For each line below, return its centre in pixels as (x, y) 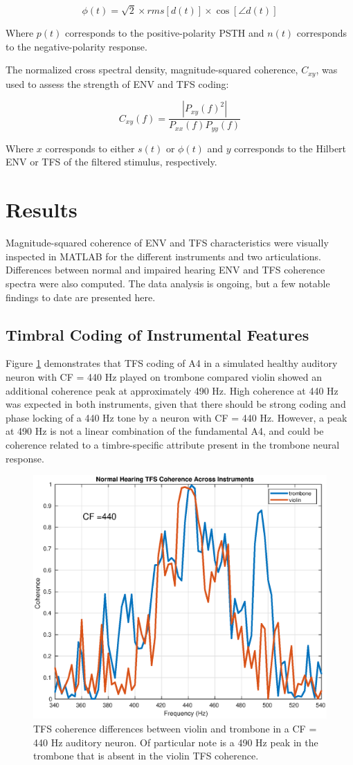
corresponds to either (90, 148)
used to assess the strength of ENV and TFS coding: (117, 83)
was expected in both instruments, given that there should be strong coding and (176, 404)
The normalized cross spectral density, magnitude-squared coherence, (152, 70)
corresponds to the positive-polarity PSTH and (165, 33)
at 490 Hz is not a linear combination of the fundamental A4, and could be (165, 431)
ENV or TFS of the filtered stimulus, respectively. (111, 162)
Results (42, 209)
